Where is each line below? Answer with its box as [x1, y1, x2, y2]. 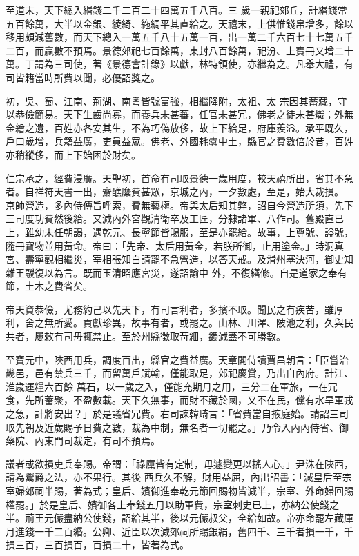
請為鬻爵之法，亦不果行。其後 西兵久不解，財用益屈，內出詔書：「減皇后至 [6, 470, 342, 484]
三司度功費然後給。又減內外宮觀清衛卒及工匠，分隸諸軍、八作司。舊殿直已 [6, 211, 344, 226]
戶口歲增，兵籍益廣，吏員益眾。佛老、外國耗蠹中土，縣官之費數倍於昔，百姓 [6, 134, 353, 148]
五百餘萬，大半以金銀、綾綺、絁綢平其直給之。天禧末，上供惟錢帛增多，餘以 [6, 16, 353, 30]
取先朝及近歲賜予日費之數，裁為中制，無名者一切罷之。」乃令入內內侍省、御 [6, 419, 349, 434]
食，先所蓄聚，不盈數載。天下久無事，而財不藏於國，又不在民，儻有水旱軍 [6, 393, 344, 407]
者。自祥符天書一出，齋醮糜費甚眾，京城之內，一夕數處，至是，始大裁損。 [6, 184, 344, 199]
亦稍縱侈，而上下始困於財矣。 [6, 147, 141, 161]
